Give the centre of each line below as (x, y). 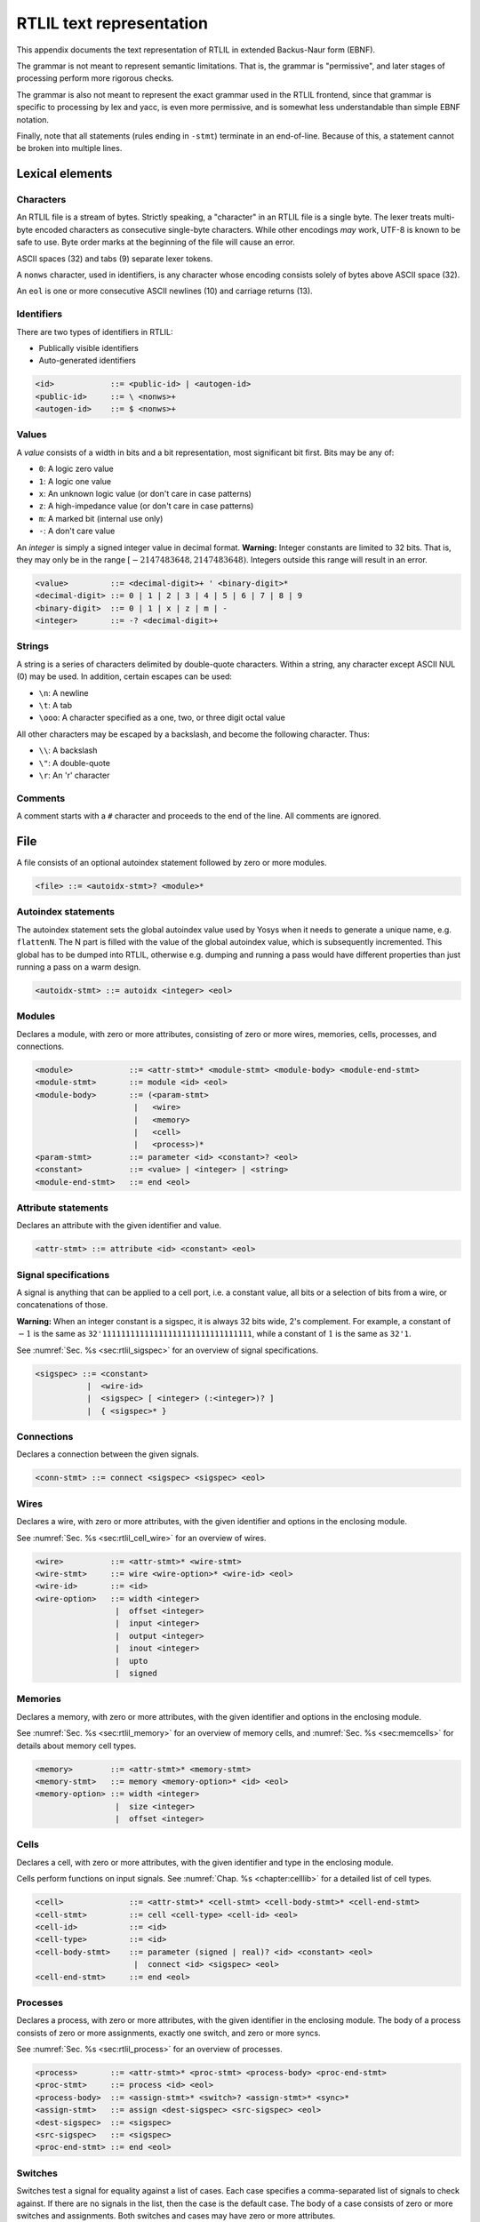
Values (32, 435)
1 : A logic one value (75, 481)
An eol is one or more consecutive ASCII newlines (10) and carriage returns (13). (164, 291)
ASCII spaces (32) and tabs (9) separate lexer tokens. (115, 259)
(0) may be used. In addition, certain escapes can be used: (124, 676)
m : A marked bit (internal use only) (101, 518)
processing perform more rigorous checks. (95, 78)
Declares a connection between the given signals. (108, 1454)
